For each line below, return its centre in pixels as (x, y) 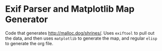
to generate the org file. (29, 43)
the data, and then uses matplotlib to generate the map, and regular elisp (81, 38)
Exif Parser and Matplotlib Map (70, 9)
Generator (27, 19)
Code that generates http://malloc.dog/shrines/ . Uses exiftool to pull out (80, 33)
